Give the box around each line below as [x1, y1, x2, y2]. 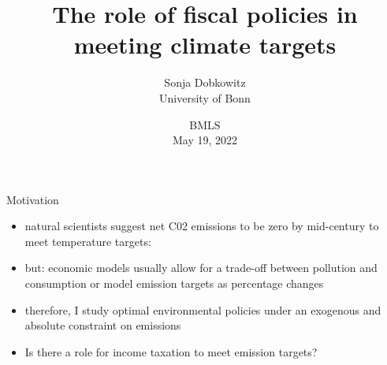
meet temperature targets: [24, 233, 151, 249]
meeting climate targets [73, 28, 337, 61]
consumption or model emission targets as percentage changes [24, 275, 324, 292]
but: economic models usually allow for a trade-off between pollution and [24, 259, 378, 276]
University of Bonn [159, 89, 251, 106]
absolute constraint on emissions [24, 317, 181, 333]
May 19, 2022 [172, 132, 238, 148]
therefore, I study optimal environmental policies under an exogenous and [24, 301, 381, 318]
